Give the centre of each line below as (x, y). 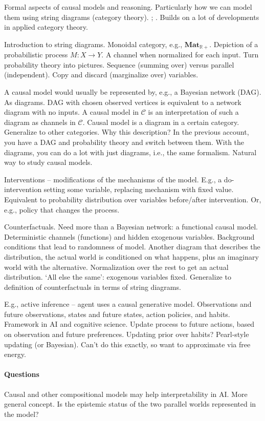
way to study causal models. (48, 162)
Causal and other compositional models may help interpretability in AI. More (126, 394)
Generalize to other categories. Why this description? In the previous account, (127, 132)
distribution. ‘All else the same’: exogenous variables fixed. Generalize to (118, 277)
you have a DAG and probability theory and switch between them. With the (124, 142)
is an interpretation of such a (193, 112)
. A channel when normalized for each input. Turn (180, 55)
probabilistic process (36, 55)
